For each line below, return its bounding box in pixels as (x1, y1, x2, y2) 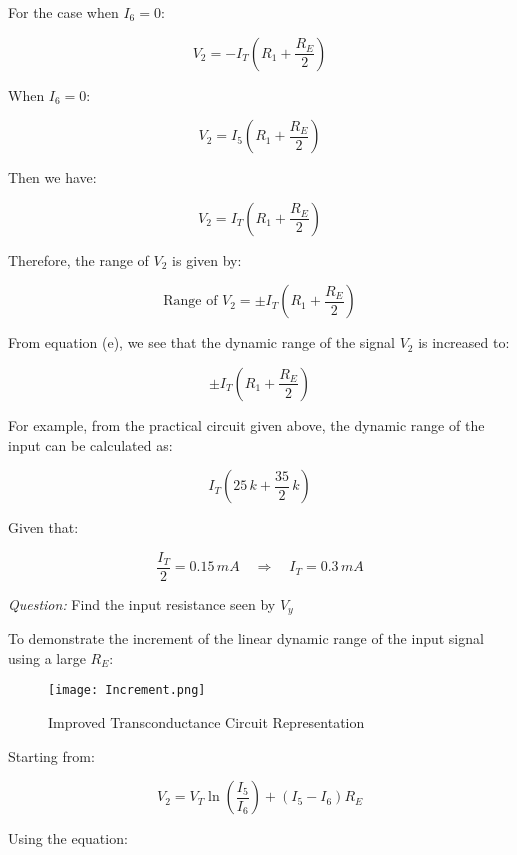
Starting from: (8, 745, 95, 766)
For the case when (8, 2, 119, 22)
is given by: (172, 249, 242, 270)
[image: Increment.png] (48, 683, 206, 698)
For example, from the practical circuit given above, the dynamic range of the (8, 414, 485, 435)
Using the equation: (8, 828, 128, 849)
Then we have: (8, 167, 97, 188)
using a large (8, 647, 86, 668)
